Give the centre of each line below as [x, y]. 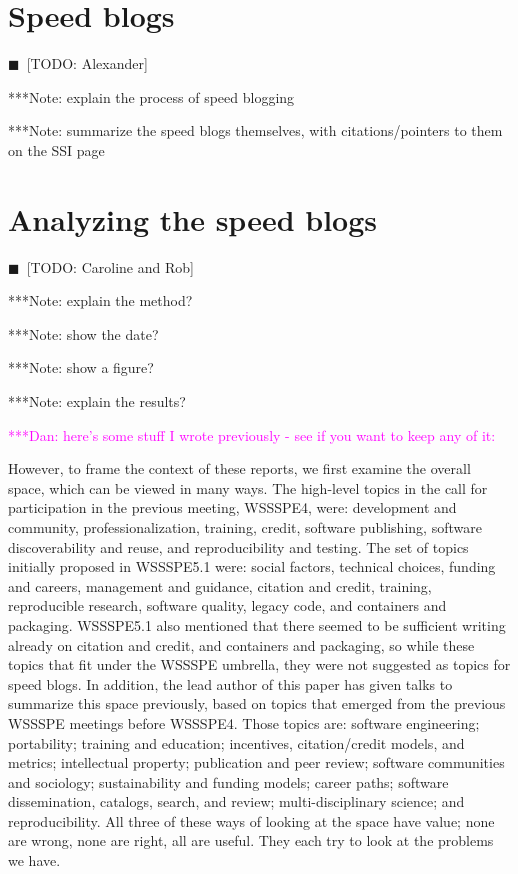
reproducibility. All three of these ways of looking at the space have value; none [251, 820]
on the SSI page [56, 149]
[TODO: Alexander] [87, 63]
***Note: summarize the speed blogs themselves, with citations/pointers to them [255, 130]
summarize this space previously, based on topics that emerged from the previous [257, 703]
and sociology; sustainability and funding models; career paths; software [228, 781]
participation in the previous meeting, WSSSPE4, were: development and [232, 507]
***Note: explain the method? [100, 300]
